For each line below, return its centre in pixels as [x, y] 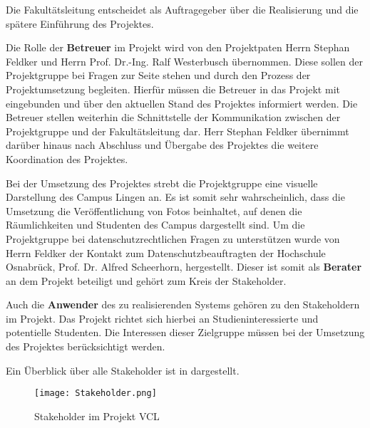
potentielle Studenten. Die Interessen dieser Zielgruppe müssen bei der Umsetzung [185, 332]
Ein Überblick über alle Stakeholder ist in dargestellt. [123, 370]
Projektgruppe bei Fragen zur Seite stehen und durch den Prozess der [158, 75]
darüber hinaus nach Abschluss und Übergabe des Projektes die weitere [162, 145]
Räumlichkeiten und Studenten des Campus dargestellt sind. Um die [155, 225]
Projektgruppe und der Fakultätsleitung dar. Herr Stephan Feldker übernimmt [178, 131]
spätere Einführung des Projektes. [80, 23]
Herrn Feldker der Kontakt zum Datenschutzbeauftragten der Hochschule [166, 252]
